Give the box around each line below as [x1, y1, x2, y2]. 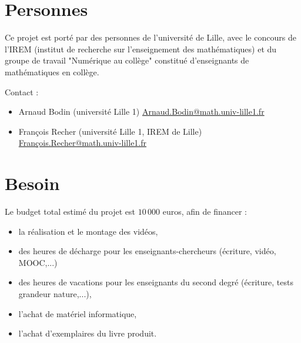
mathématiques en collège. [5, 65, 99, 78]
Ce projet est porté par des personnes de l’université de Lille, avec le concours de [5, 31, 296, 44]
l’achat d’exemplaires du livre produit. [18, 327, 157, 339]
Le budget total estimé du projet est [5, 205, 136, 217]
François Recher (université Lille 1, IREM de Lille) [18, 125, 202, 137]
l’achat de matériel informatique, [18, 307, 137, 319]
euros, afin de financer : [162, 205, 247, 217]
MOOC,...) [18, 256, 58, 268]
